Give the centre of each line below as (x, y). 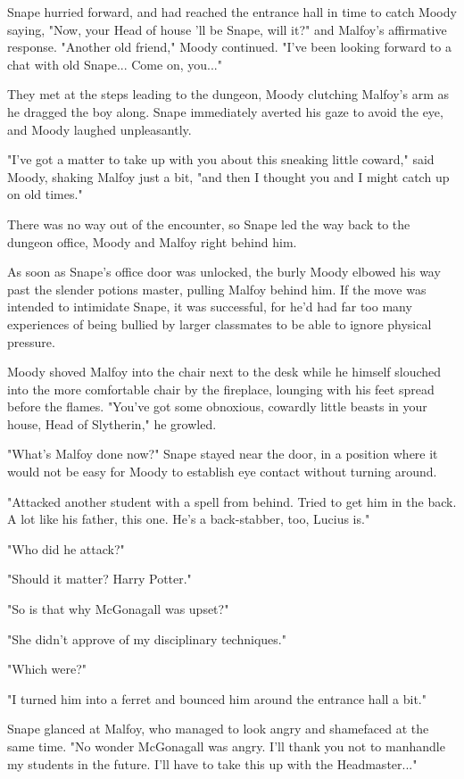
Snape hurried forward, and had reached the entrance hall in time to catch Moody (232, 12)
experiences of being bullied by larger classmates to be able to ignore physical (220, 323)
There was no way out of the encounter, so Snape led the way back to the (209, 224)
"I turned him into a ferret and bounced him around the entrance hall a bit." (217, 698)
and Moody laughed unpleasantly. (99, 129)
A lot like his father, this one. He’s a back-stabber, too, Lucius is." (189, 519)
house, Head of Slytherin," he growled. (112, 423)
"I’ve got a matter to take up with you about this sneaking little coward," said (221, 159)
